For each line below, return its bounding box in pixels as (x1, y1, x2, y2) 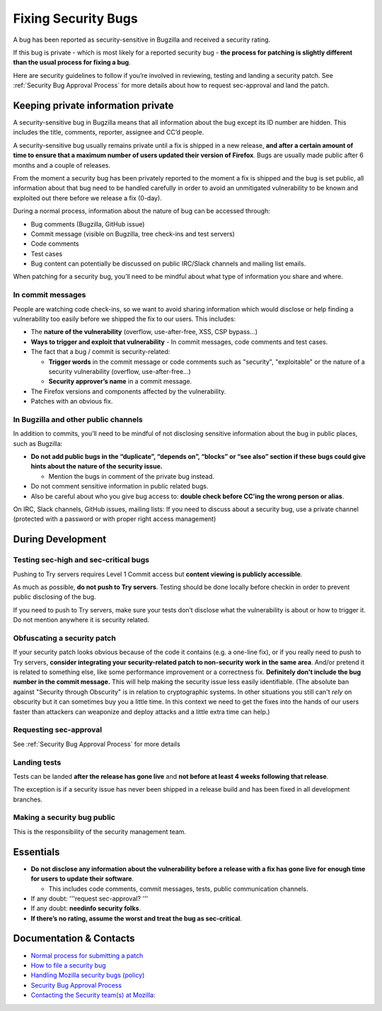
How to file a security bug (30, 961, 106, 969)
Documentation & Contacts (13, 932, 135, 944)
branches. (13, 795, 42, 804)
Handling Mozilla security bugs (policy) (30, 971, 145, 980)
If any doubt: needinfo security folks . (30, 904, 141, 913)
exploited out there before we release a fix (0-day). (13, 193, 162, 202)
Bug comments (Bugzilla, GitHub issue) (30, 219, 145, 228)
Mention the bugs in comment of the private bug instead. (48, 472, 215, 481)
